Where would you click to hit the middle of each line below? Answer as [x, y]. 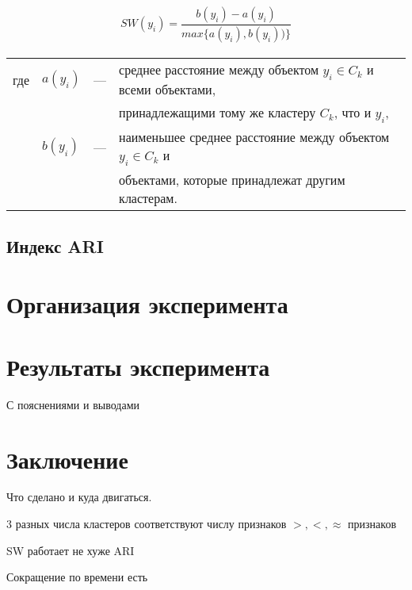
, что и [353, 113]
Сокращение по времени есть [77, 577]
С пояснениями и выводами [73, 404]
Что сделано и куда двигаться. [79, 497]
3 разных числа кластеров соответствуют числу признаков [147, 524]
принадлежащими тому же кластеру [217, 113]
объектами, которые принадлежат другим [232, 180]
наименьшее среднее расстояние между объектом [254, 137]
